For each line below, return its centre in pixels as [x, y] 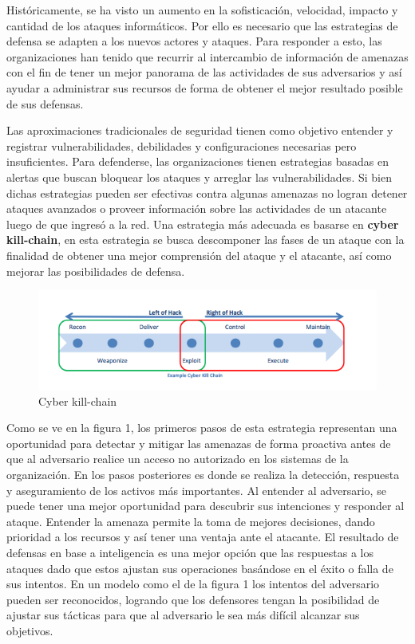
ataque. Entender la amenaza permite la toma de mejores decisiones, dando [191, 521]
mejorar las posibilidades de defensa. [96, 271]
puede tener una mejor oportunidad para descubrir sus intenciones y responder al [206, 506]
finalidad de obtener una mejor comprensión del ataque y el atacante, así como [199, 255]
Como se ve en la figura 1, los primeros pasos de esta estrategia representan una [202, 428]
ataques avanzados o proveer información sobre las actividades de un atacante [197, 208]
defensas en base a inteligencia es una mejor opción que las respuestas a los [190, 553]
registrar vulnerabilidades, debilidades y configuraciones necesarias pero [182, 145]
